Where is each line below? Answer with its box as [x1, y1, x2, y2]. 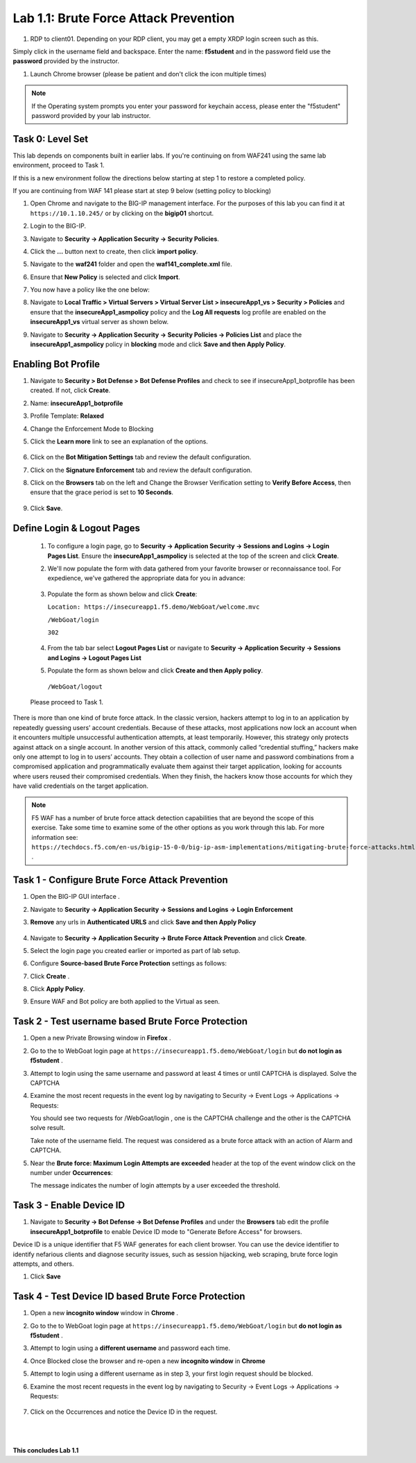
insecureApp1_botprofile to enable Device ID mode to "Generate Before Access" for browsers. [30, 1227, 302, 1235]
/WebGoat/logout [47, 682, 103, 691]
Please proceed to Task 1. [30, 697, 104, 706]
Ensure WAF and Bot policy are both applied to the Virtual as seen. [30, 997, 220, 1006]
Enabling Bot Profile [12, 358, 101, 370]
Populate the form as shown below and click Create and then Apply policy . [47, 666, 263, 675]
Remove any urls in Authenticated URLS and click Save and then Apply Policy [30, 918, 257, 927]
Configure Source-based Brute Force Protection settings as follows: [30, 959, 227, 967]
